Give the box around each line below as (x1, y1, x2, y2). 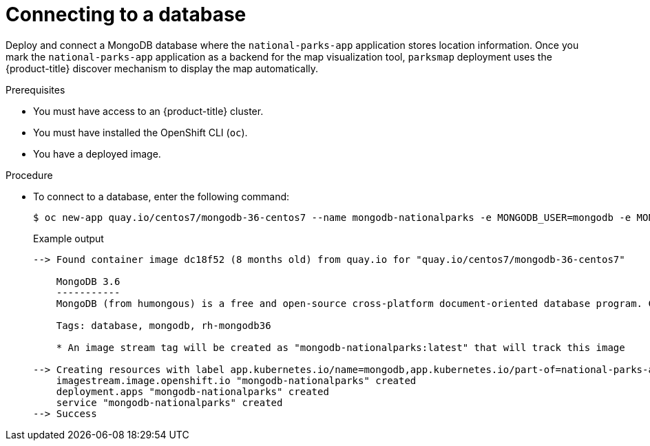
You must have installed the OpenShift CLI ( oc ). (33, 126, 248, 138)
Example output (33, 232, 104, 244)
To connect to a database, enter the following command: (33, 190, 290, 202)
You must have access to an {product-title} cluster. (33, 105, 264, 117)
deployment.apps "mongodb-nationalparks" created (56, 385, 329, 397)
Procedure (6, 169, 53, 181)
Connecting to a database (6, 3, 247, 26)
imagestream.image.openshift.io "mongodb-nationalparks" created (56, 374, 417, 386)
